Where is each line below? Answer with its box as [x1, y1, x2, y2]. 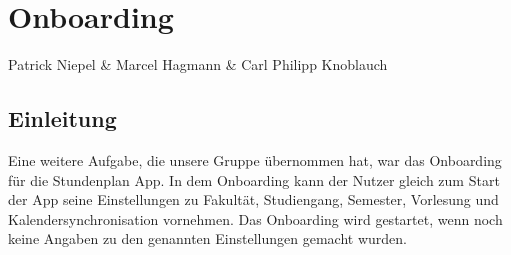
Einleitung [8, 103, 117, 134]
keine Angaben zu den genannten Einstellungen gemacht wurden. [8, 228, 407, 249]
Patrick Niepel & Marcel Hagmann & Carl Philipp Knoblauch [8, 54, 388, 75]
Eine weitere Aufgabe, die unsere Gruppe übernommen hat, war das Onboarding [8, 149, 502, 170]
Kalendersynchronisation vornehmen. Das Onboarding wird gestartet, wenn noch [8, 208, 503, 229]
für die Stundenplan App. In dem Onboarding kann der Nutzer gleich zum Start [8, 169, 500, 190]
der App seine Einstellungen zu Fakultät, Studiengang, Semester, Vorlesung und [8, 189, 499, 210]
